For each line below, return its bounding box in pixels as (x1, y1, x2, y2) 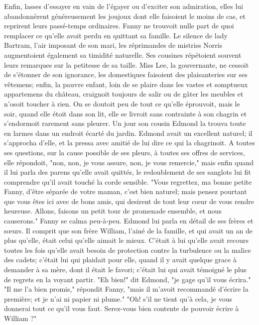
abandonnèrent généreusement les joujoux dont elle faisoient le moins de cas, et (4, 10, 246, 21)
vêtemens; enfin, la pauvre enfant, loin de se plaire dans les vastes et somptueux (4, 79, 248, 89)
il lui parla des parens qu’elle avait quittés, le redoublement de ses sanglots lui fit (4, 167, 251, 177)
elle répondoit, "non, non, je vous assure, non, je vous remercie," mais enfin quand (4, 157, 254, 167)
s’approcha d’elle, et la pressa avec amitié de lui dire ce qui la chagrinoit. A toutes (4, 137, 255, 148)
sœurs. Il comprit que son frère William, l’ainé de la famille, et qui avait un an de (4, 225, 253, 235)
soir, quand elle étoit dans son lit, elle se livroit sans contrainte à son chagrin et (4, 108, 247, 118)
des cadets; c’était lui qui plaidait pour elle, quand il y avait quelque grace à (4, 254, 237, 265)
